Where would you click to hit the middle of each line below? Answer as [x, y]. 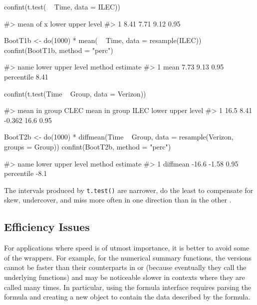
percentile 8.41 [26, 76]
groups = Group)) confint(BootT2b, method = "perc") [88, 146]
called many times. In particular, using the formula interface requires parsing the [128, 287]
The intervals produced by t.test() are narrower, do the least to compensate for [129, 190]
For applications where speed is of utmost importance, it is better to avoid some [127, 248]
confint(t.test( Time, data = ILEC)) [62, 6]
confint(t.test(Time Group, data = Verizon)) [75, 93]
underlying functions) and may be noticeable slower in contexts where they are [125, 277]
